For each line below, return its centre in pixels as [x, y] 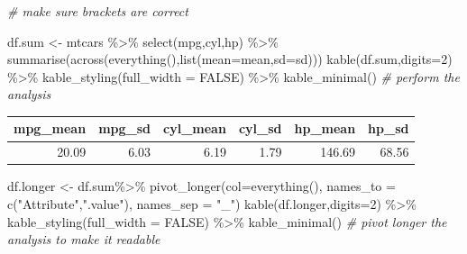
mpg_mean [50, 128]
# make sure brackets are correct [98, 11]
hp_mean [325, 128]
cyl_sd [260, 128]
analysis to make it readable [84, 239]
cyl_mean [195, 128]
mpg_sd [125, 128]
